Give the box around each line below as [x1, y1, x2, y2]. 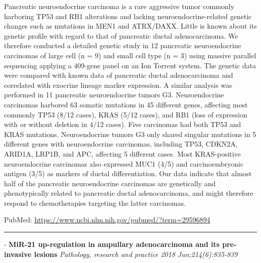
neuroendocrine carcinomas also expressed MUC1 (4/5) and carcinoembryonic [4, 158, 243, 169]
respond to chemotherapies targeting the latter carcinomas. [4, 197, 186, 208]
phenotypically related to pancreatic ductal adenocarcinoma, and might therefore [4, 188, 253, 198]
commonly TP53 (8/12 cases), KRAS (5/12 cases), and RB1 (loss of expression [4, 109, 247, 119]
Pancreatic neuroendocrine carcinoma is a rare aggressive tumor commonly [4, 1, 234, 11]
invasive [4, 248, 32, 259]
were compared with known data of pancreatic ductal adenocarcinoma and [4, 70, 233, 80]
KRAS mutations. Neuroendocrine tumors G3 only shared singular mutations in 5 [4, 128, 256, 139]
